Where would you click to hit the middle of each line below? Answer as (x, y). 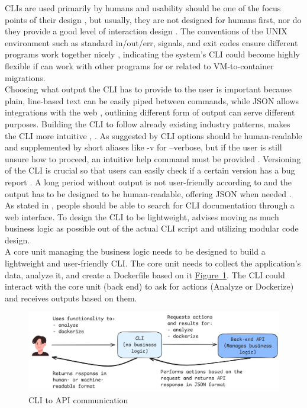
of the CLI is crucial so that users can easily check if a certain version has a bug (150, 170)
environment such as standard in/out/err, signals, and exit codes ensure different (151, 42)
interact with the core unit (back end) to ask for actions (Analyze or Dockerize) (149, 286)
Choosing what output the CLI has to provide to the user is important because (148, 89)
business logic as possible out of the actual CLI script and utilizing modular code (152, 228)
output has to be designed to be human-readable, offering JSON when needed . (148, 193)
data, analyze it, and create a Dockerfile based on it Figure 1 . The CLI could (145, 274)
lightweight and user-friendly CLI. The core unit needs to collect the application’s (153, 263)
